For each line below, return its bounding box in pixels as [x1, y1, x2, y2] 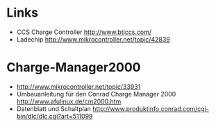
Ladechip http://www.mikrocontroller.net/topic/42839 [16, 35, 171, 43]
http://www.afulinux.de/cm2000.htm [16, 97, 122, 105]
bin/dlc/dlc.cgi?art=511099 [16, 112, 93, 120]
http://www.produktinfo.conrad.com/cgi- [92, 104, 209, 112]
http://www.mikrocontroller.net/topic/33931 [16, 82, 141, 91]
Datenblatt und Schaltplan [16, 104, 92, 112]
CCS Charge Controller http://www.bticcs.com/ [16, 28, 152, 36]
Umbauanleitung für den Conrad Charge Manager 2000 [16, 90, 176, 98]
